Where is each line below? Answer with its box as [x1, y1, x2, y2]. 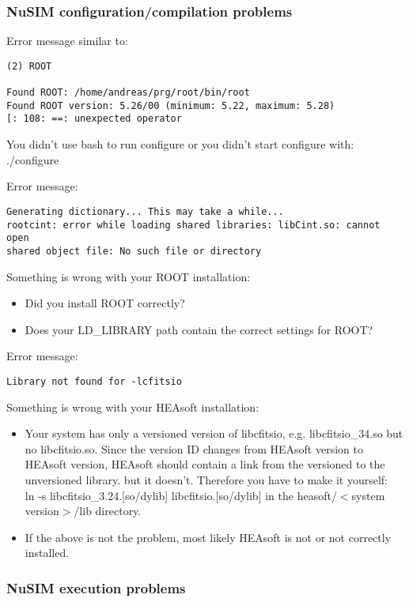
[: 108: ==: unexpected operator [6, 113, 182, 125]
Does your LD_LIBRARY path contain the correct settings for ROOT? [25, 321, 373, 337]
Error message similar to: [6, 32, 128, 49]
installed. [25, 544, 70, 561]
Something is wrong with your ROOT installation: [6, 268, 251, 284]
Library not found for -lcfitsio [6, 375, 182, 387]
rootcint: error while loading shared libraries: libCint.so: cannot [6, 219, 381, 231]
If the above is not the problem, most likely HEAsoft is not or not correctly [25, 529, 392, 545]
